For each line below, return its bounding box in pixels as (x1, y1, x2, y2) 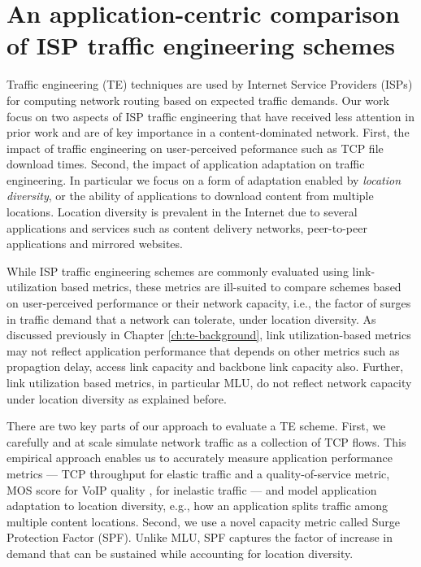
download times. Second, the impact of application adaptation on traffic (7, 155, 365, 172)
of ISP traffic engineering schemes (7, 28, 395, 62)
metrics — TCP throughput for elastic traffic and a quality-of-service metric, (7, 465, 390, 482)
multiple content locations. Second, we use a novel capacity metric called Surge (7, 512, 400, 530)
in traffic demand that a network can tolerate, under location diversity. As (7, 310, 376, 327)
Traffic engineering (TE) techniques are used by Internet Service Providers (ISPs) (7, 76, 413, 93)
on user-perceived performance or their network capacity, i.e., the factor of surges (7, 294, 411, 312)
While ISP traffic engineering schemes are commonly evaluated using (7, 262, 349, 279)
